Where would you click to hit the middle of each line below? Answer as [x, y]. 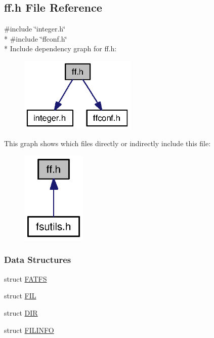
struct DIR [21, 312]
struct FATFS [26, 278]
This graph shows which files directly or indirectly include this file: [108, 143]
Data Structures [38, 260]
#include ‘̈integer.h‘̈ [35, 29]
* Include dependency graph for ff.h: [60, 48]
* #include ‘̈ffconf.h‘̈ [36, 38]
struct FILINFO [29, 330]
